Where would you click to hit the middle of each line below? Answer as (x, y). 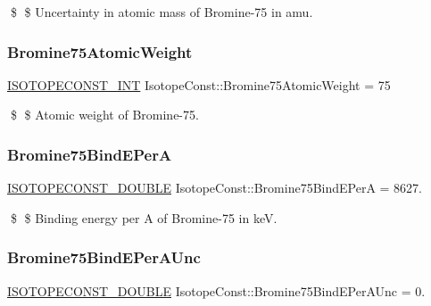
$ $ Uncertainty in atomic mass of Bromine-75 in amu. (162, 12)
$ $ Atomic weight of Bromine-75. (104, 115)
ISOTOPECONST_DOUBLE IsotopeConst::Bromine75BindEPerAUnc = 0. (216, 290)
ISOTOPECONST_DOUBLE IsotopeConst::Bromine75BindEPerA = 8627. (215, 188)
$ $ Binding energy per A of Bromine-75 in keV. (144, 217)
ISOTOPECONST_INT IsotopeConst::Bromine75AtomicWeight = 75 (199, 84)
